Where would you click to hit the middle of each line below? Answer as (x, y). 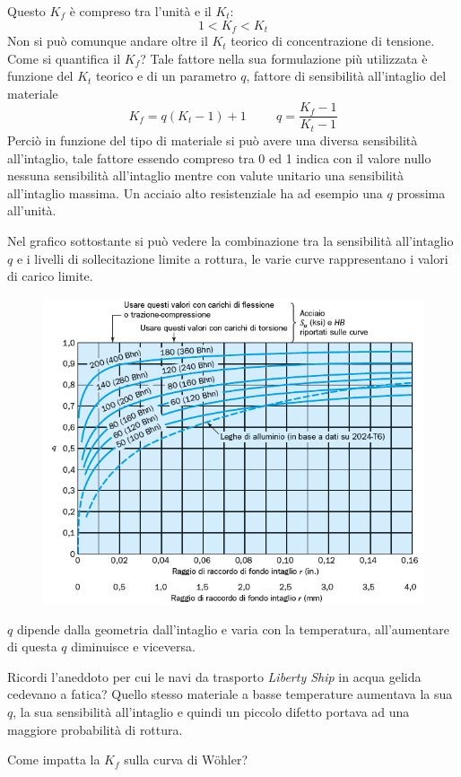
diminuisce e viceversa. (133, 646)
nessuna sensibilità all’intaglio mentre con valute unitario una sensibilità (205, 175)
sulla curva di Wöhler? (186, 760)
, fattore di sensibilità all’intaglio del (346, 76)
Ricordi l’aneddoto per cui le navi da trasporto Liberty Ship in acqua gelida (214, 676)
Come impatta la (54, 760)
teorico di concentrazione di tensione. (333, 41)
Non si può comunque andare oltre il (108, 41)
